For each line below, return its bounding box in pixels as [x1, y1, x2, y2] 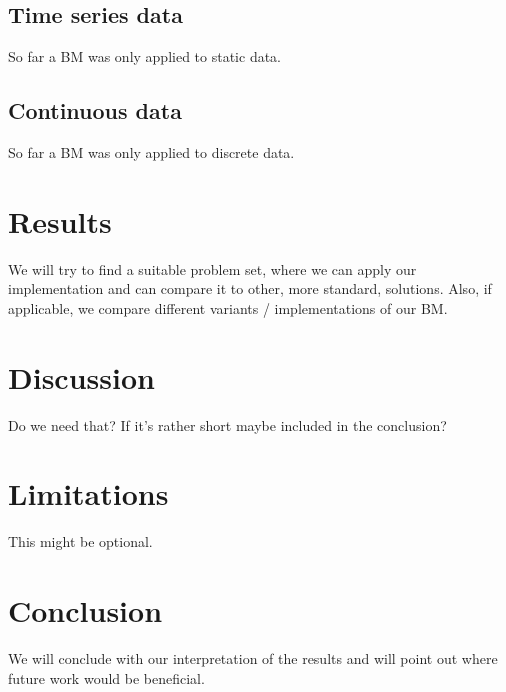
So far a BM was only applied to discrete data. [8, 142, 295, 162]
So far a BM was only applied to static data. [8, 46, 281, 67]
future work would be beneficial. [8, 667, 205, 688]
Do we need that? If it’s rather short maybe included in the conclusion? [8, 414, 447, 435]
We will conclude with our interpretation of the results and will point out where [8, 648, 498, 669]
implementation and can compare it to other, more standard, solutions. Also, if [8, 278, 492, 299]
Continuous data [8, 95, 182, 126]
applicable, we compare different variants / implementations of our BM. [8, 297, 448, 318]
